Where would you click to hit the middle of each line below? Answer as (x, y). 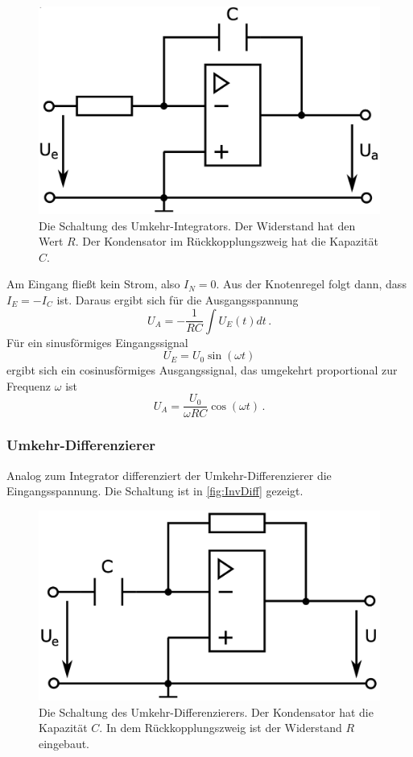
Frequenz (29, 385)
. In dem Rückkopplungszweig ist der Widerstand (221, 728)
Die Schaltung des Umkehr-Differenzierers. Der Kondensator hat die (206, 711)
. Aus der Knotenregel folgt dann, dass (311, 284)
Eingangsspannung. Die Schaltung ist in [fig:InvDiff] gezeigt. (155, 491)
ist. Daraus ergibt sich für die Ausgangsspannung (178, 299)
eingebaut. (64, 743)
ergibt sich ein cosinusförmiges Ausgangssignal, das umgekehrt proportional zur (202, 370)
